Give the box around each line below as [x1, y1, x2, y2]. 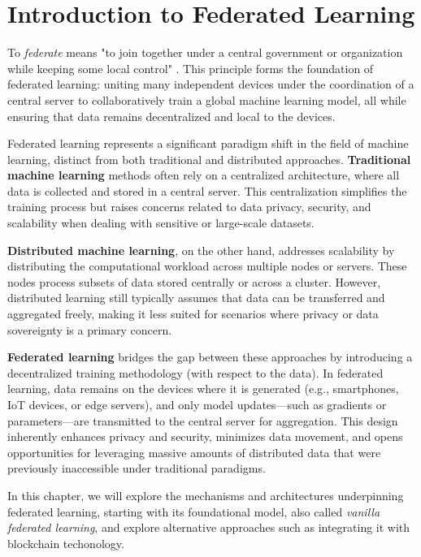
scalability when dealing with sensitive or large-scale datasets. [7, 214, 315, 231]
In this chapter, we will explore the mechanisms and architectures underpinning [7, 486, 404, 503]
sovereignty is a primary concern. [7, 321, 172, 338]
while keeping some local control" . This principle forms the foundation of [7, 59, 374, 76]
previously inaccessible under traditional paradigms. [7, 460, 266, 477]
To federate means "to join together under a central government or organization [7, 44, 403, 61]
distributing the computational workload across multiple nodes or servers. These [7, 257, 407, 274]
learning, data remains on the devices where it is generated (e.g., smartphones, [7, 380, 399, 397]
